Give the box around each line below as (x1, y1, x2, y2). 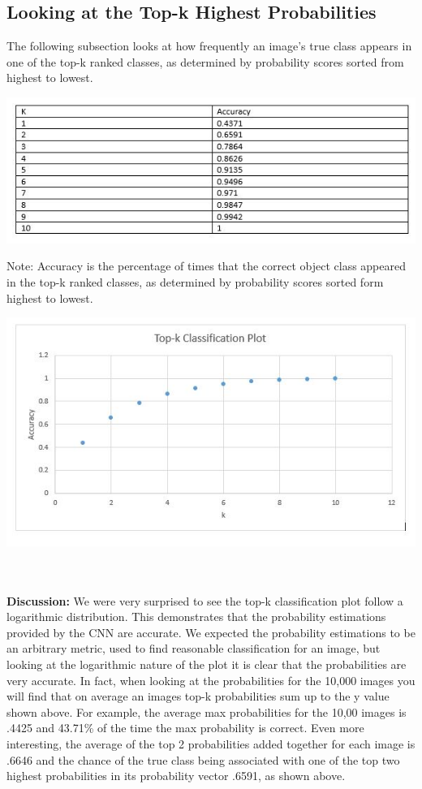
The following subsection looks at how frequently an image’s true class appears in (6, 37, 412, 54)
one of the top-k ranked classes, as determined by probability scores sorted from (6, 53, 404, 70)
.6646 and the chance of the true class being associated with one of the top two (6, 751, 400, 768)
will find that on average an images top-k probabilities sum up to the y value (6, 688, 390, 705)
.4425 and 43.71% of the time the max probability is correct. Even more (6, 719, 364, 736)
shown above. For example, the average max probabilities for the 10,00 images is (6, 703, 407, 720)
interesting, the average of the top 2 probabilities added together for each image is (6, 735, 416, 752)
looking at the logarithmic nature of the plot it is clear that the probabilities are (6, 656, 407, 673)
